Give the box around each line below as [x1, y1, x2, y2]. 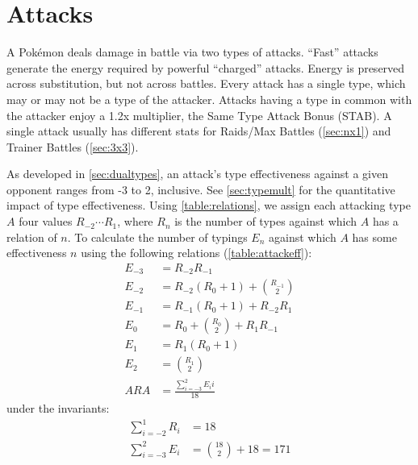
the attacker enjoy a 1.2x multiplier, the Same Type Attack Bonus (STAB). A [6, 106, 392, 123]
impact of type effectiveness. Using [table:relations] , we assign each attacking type [6, 197, 411, 214]
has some [352, 228, 397, 245]
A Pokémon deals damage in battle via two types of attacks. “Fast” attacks [6, 44, 378, 60]
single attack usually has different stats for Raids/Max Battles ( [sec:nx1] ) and [6, 122, 391, 139]
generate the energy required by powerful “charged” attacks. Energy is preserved [6, 59, 405, 76]
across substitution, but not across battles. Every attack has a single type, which [6, 75, 406, 92]
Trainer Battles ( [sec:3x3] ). [6, 138, 139, 155]
